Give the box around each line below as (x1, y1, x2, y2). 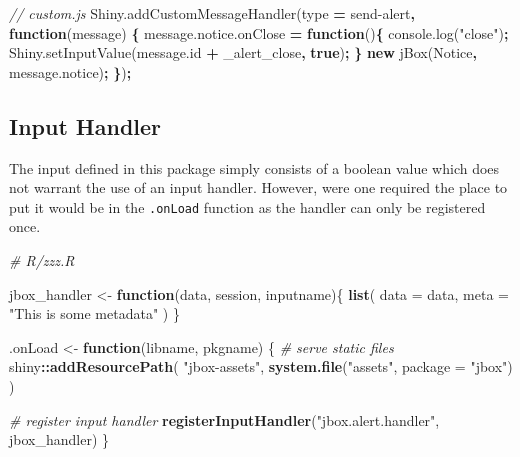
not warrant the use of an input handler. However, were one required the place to (9, 177, 508, 198)
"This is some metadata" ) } (9, 303, 180, 324)
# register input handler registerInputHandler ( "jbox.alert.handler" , (9, 409, 440, 430)
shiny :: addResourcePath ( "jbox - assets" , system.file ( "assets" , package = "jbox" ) (9, 356, 513, 377)
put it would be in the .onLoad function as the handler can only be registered (9, 196, 486, 217)
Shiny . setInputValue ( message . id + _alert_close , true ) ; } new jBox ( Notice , (9, 42, 477, 63)
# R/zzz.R (9, 250, 75, 271)
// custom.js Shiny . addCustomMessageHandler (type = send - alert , (9, 3, 415, 23)
